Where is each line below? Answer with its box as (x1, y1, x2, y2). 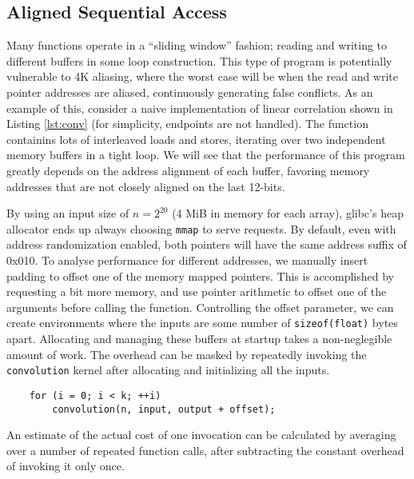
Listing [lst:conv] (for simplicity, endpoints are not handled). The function (6, 115, 368, 132)
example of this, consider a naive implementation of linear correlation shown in (6, 99, 393, 116)
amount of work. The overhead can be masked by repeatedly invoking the (6, 345, 367, 362)
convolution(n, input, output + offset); (52, 403, 276, 415)
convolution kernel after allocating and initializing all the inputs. (6, 361, 330, 378)
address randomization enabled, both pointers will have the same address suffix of (6, 236, 407, 253)
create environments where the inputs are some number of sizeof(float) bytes (6, 314, 398, 331)
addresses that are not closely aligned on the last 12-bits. (6, 178, 285, 194)
